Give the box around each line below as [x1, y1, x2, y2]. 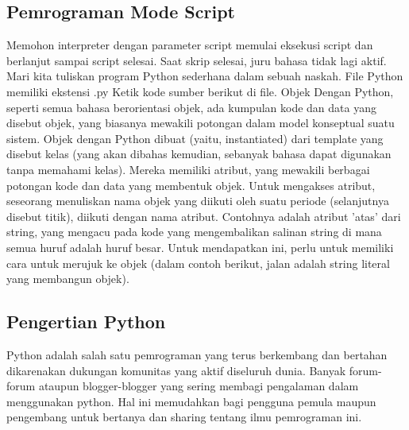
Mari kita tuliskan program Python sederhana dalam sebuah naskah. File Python [6, 68, 403, 84]
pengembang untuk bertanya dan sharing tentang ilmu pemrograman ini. [6, 409, 362, 425]
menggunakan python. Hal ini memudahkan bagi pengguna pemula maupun [6, 393, 376, 409]
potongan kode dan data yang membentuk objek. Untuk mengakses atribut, [6, 176, 376, 193]
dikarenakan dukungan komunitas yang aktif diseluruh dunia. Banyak [6, 362, 346, 378]
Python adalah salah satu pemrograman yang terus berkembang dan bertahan [6, 346, 388, 362]
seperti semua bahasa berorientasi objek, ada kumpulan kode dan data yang [6, 99, 376, 115]
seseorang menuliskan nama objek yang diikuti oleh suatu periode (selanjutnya [6, 192, 389, 209]
